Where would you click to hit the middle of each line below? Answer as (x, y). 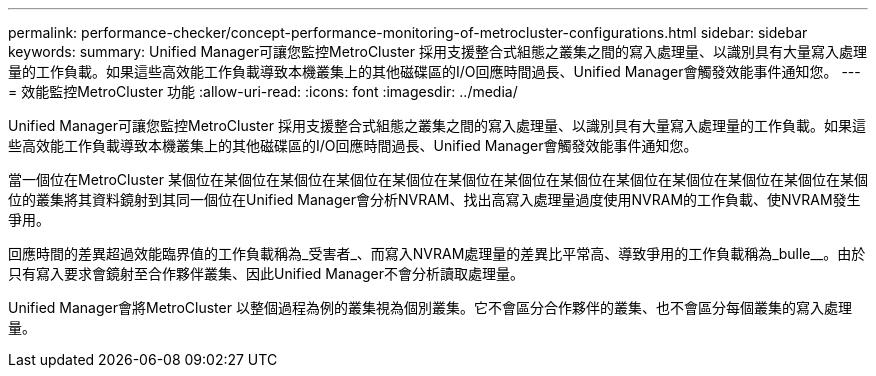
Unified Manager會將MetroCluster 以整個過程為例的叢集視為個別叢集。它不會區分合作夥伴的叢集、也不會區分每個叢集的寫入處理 (430, 307)
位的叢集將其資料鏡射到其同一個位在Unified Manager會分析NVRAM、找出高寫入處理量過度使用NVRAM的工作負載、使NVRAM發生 (434, 199)
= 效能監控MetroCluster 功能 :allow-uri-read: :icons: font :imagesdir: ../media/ (263, 91)
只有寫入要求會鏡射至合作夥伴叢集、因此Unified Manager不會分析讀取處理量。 (266, 273)
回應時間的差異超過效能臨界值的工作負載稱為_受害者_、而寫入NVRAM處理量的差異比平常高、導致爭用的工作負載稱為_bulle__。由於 (437, 253)
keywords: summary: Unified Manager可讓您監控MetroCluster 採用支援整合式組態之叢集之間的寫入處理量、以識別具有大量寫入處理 (437, 51)
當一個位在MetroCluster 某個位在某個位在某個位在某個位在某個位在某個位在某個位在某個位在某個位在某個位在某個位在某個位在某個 (438, 179)
